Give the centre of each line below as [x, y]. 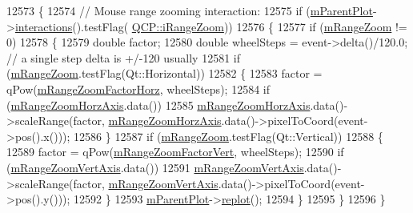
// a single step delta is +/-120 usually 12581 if [123, 57]
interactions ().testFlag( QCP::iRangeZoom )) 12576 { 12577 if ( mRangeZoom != [211, 26]
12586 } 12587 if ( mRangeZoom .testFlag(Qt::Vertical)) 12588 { [229, 136]
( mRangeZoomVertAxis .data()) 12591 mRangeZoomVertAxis [155, 167]
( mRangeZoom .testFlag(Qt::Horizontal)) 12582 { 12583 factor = [164, 73]
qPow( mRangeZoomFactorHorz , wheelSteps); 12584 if [138, 88]
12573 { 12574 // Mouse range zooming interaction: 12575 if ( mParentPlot [190, 10]
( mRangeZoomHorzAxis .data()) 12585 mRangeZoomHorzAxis [158, 104]
